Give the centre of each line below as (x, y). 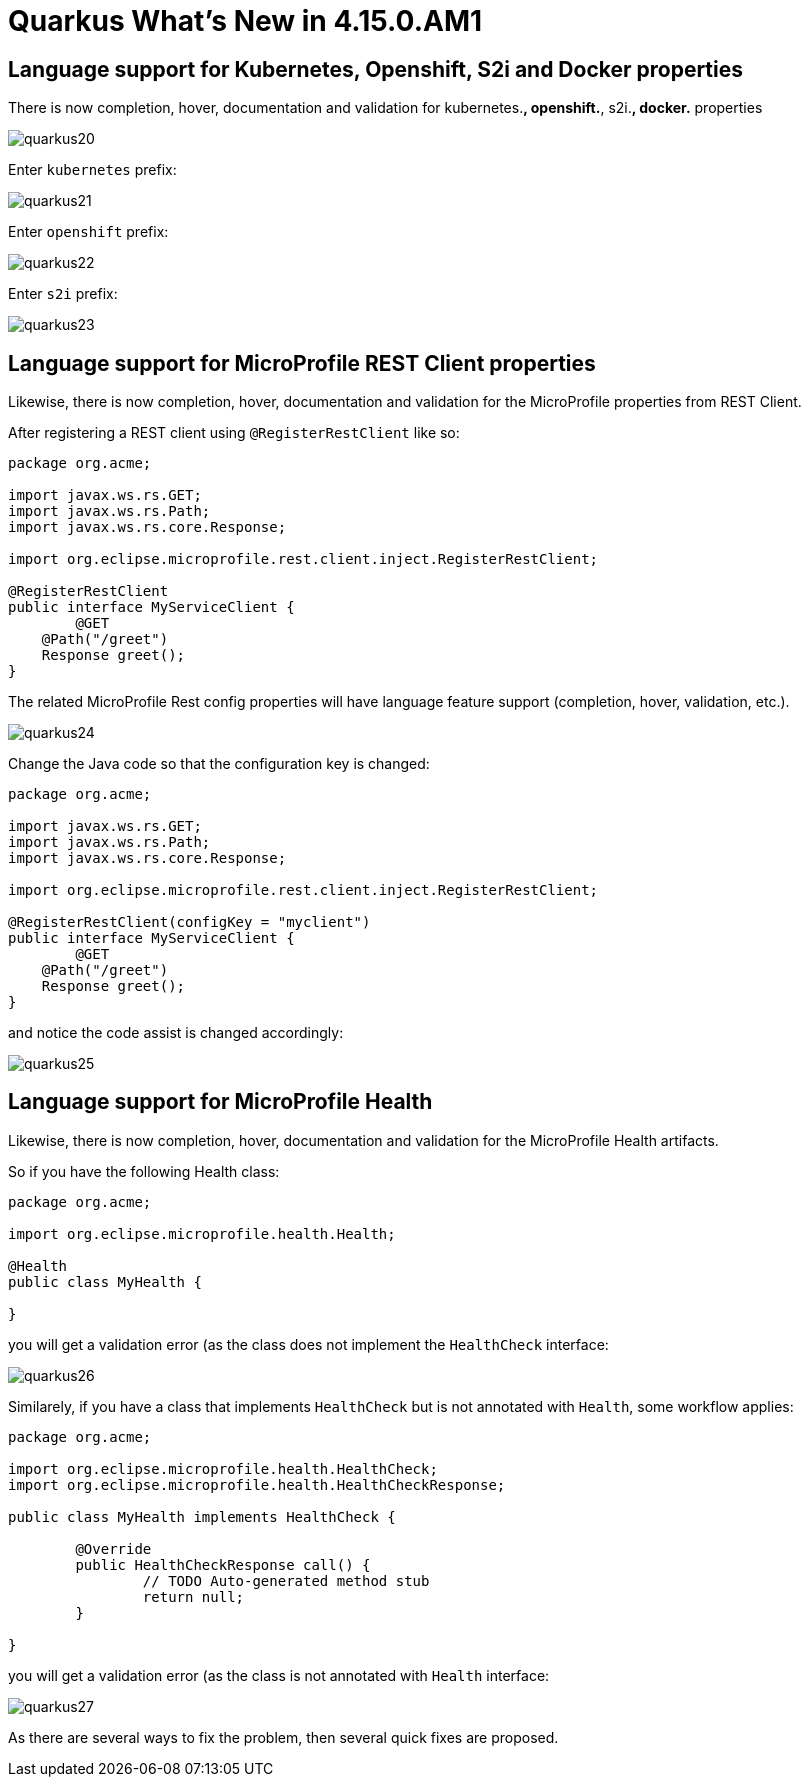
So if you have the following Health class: (144, 1171)
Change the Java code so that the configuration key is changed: (219, 764)
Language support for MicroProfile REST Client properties (302, 363)
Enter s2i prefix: (63, 294)
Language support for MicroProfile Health (220, 1102)
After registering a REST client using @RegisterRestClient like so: (234, 433)
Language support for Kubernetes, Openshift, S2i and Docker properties (376, 69)
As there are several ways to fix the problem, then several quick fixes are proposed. (283, 1737)
